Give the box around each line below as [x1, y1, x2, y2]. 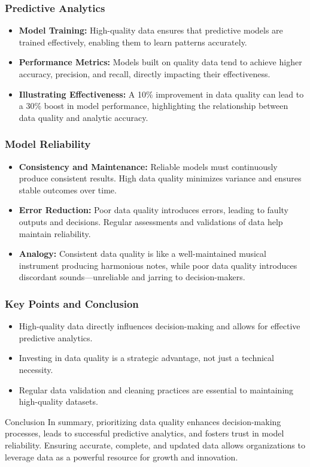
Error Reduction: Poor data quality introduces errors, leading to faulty [19, 204, 288, 216]
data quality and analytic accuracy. [19, 111, 148, 123]
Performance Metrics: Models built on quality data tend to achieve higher [19, 56, 302, 68]
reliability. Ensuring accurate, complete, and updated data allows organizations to [5, 438, 305, 451]
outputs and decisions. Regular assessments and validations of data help [19, 215, 283, 228]
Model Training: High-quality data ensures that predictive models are [19, 24, 283, 37]
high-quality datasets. [19, 395, 98, 408]
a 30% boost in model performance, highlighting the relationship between [19, 99, 288, 112]
